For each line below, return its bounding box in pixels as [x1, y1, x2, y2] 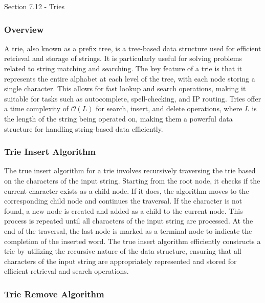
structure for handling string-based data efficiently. [4, 123, 163, 134]
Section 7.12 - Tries [4, 1, 64, 11]
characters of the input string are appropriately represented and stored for [4, 255, 237, 266]
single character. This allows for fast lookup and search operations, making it [4, 83, 246, 94]
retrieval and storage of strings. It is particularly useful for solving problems [4, 53, 242, 64]
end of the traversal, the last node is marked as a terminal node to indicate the [4, 225, 252, 236]
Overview [4, 23, 44, 35]
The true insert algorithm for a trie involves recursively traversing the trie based [4, 165, 256, 176]
